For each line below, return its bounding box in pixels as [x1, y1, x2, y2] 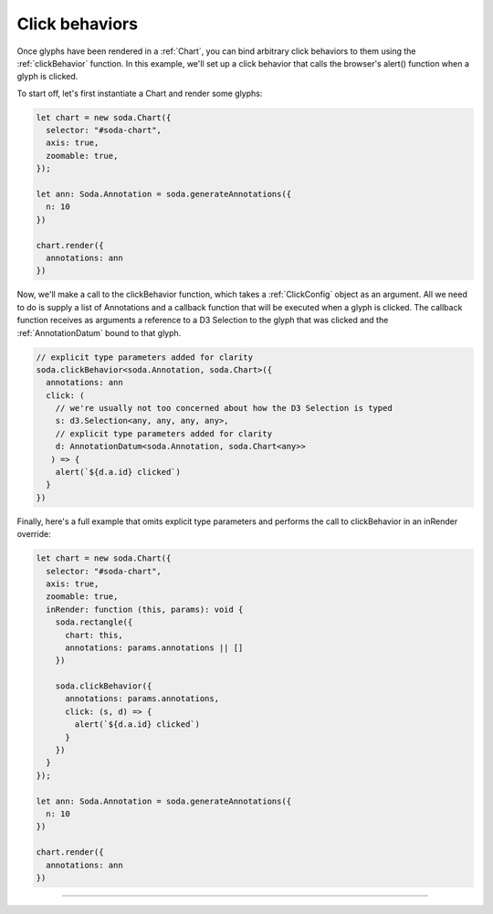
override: [16, 529, 51, 540]
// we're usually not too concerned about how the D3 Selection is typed [55, 403, 393, 414]
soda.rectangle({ [55, 617, 133, 627]
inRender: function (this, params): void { [46, 604, 244, 615]
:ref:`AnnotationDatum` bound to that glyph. [16, 327, 182, 338]
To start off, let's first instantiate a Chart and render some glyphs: [16, 88, 263, 99]
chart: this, [65, 630, 123, 640]
